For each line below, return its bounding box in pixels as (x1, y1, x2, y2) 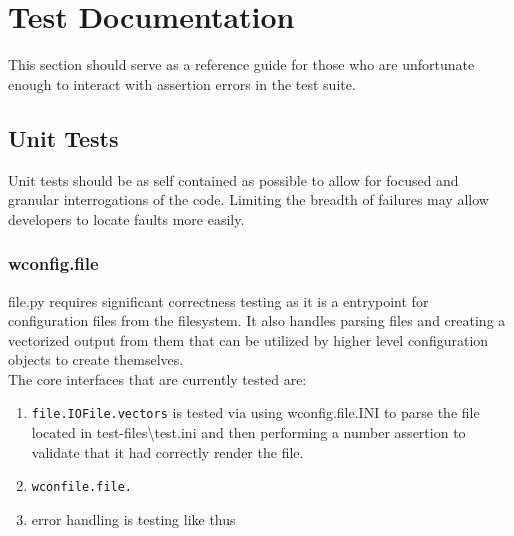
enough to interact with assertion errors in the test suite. (8, 73, 356, 94)
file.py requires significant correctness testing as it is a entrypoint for (8, 290, 429, 311)
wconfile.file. (31, 480, 133, 495)
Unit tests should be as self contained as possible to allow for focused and (8, 169, 459, 190)
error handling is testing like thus (31, 508, 236, 529)
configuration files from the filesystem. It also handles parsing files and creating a (8, 310, 506, 331)
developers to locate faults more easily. (8, 208, 245, 229)
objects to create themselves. (8, 349, 184, 370)
